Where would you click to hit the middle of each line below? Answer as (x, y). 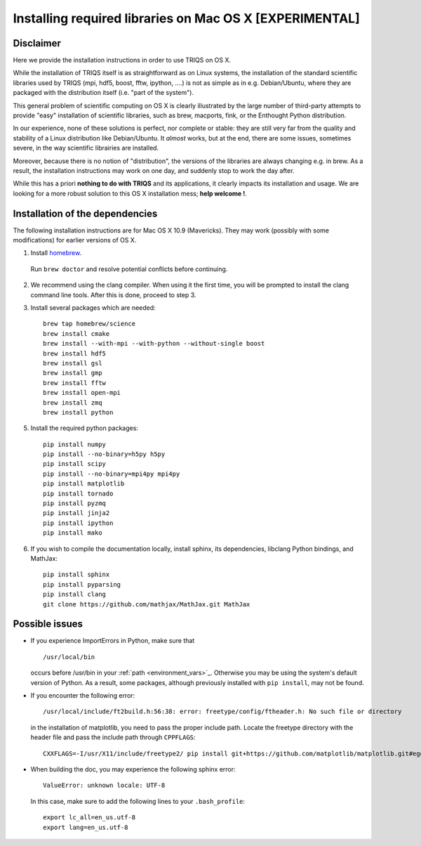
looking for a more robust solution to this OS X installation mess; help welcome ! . (130, 193)
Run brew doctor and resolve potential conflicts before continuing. (129, 269)
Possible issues (48, 624)
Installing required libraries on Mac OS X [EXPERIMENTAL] (187, 18)
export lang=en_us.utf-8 (86, 827)
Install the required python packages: (84, 428)
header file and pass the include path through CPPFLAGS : (113, 737)
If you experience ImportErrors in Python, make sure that (113, 641)
